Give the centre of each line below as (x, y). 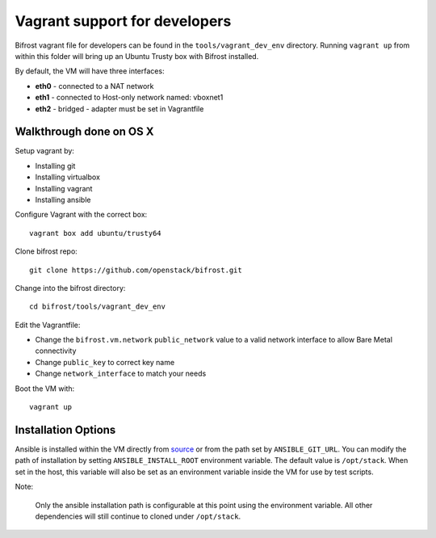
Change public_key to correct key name (105, 362)
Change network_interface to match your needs (121, 374)
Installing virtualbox (68, 177)
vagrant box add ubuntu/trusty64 (95, 233)
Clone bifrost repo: (46, 251)
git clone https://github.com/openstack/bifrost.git (136, 270)
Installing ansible (63, 200)
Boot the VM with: (45, 389)
